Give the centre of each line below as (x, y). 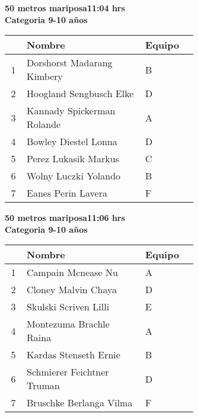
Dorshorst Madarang (70, 63)
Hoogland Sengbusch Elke (80, 94)
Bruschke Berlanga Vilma (80, 403)
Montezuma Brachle (68, 324)
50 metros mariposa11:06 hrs (65, 218)
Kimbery (45, 76)
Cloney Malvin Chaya (72, 290)
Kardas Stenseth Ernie (74, 355)
